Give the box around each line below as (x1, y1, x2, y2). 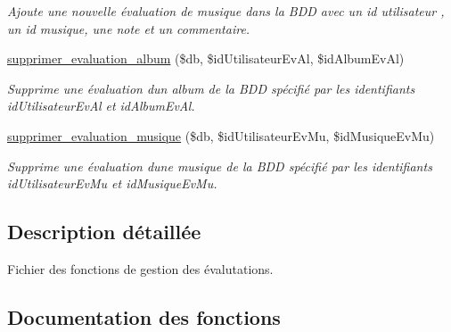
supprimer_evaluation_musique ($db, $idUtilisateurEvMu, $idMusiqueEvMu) (7, 126, 435, 145)
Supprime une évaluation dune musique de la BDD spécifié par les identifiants (7, 156, 432, 175)
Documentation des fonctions (7, 303, 281, 330)
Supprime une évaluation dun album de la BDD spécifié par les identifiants (7, 79, 415, 97)
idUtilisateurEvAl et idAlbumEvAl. (7, 96, 195, 115)
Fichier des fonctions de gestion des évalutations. (7, 259, 274, 278)
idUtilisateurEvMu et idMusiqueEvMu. (7, 174, 217, 193)
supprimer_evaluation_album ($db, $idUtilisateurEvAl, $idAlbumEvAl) (7, 49, 405, 68)
